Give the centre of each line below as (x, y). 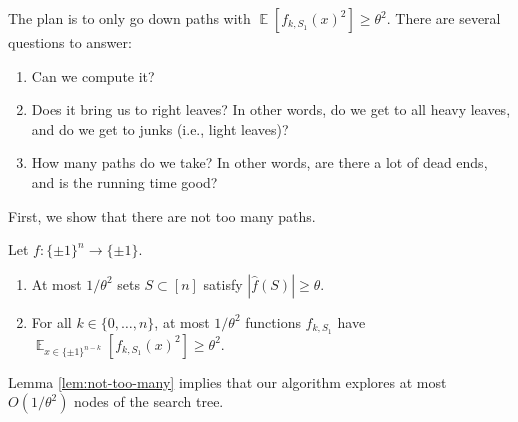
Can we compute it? (93, 75)
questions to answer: (70, 42)
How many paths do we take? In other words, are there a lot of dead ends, (259, 162)
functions (273, 321)
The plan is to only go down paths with (129, 18)
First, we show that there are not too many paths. (162, 215)
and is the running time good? (124, 181)
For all (51, 321)
